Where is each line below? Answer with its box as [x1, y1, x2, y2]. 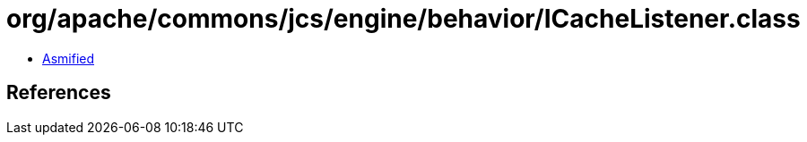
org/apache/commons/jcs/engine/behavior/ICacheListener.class [6, 4, 801, 34]
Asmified [42, 50, 95, 66]
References [6, 81, 111, 104]
